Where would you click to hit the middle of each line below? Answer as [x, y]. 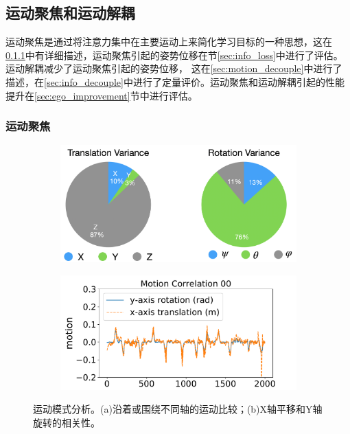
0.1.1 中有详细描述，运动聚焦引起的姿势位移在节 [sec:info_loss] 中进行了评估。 [174, 55]
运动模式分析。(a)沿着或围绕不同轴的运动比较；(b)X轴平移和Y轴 [178, 409]
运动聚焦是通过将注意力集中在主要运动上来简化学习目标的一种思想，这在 [169, 42]
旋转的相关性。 [67, 422]
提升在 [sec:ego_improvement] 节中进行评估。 [102, 95]
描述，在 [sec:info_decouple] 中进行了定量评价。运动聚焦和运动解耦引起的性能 [175, 81]
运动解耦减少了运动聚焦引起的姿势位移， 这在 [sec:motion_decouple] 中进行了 [174, 68]
